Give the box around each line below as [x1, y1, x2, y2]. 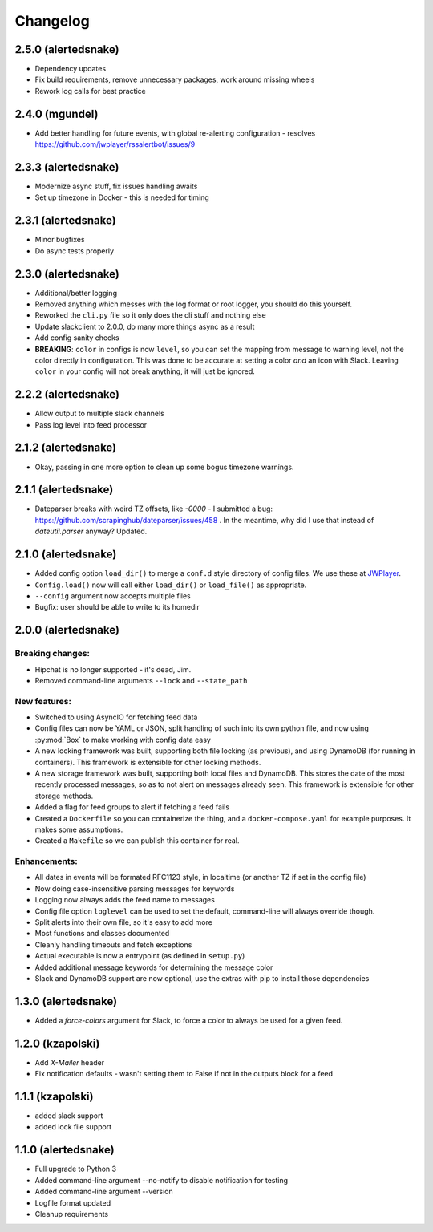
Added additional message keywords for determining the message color [34, 962, 273, 972]
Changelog [14, 12, 90, 30]
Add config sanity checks [34, 333, 119, 342]
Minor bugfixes [34, 235, 85, 245]
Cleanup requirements [34, 1209, 109, 1218]
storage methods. [34, 791, 94, 800]
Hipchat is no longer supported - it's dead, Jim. [34, 664, 192, 674]
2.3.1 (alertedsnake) [14, 213, 116, 228]
